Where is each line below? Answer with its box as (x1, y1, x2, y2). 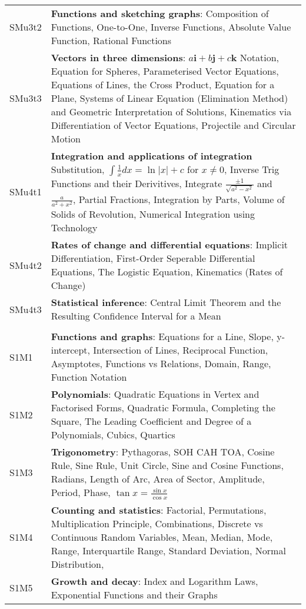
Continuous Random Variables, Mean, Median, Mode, (51, 530, 273, 544)
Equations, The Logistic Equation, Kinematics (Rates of (51, 265, 283, 279)
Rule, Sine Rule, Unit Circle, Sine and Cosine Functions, (51, 458, 284, 472)
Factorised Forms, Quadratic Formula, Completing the (51, 401, 275, 415)
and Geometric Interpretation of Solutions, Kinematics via (51, 105, 292, 118)
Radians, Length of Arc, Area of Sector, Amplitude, (51, 472, 265, 486)
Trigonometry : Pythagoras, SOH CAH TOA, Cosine (51, 445, 275, 459)
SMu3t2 (9, 20, 42, 34)
